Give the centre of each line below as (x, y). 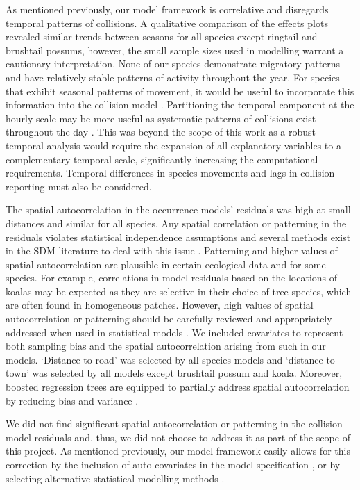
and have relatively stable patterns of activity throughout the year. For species (173, 77)
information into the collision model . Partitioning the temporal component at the (180, 105)
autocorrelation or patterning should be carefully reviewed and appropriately (169, 319)
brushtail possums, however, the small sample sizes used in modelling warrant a (175, 50)
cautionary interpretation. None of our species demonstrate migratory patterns (173, 64)
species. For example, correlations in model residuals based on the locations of (172, 278)
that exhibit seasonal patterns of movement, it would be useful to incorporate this (180, 91)
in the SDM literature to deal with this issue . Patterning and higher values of (172, 251)
